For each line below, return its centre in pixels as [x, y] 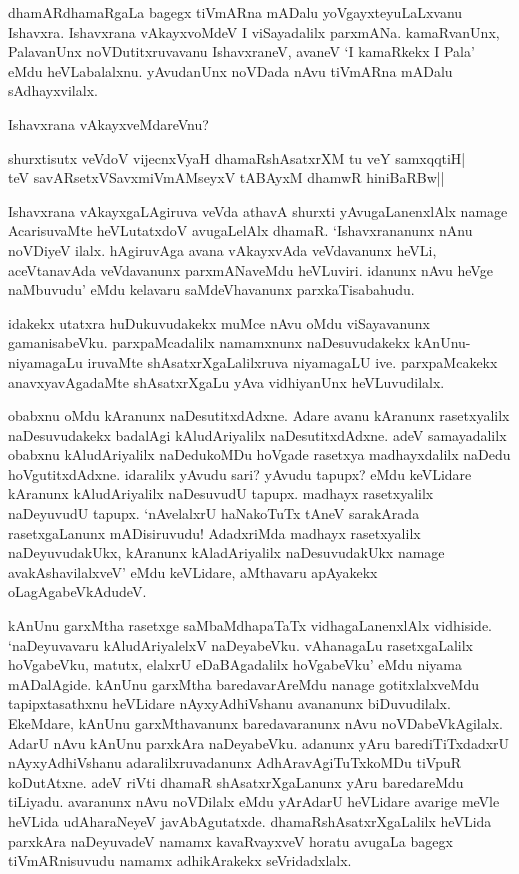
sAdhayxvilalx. [53, 90]
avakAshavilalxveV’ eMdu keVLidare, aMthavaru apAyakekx [193, 571]
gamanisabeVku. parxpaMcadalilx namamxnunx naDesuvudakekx [209, 342]
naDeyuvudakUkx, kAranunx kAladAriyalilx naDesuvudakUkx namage [226, 552]
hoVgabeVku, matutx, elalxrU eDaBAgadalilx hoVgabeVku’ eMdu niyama [235, 664]
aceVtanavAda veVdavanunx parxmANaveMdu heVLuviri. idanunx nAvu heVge [250, 269]
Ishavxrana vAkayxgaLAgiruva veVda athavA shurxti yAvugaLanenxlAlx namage [258, 210]
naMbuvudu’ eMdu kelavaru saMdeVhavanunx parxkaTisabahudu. [211, 289]
